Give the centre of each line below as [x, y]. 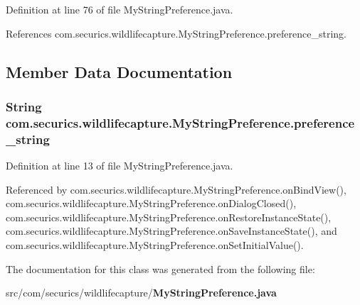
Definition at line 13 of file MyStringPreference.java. [120, 166]
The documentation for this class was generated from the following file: [160, 268]
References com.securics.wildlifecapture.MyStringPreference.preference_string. [176, 33]
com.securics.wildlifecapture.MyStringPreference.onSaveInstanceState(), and [171, 231]
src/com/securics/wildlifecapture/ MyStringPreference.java [141, 293]
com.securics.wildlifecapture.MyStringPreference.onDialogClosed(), [151, 203]
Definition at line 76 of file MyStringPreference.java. [120, 9]
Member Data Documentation [119, 71]
